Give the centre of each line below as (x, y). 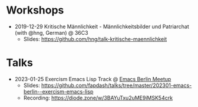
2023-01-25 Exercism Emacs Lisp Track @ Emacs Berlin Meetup (93, 79)
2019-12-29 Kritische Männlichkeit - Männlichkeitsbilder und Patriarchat (102, 26)
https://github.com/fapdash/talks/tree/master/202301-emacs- (116, 85)
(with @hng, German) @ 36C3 (51, 32)
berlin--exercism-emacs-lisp (58, 91)
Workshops (35, 10)
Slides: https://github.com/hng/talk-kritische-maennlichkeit (95, 39)
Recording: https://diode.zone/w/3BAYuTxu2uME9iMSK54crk (98, 98)
